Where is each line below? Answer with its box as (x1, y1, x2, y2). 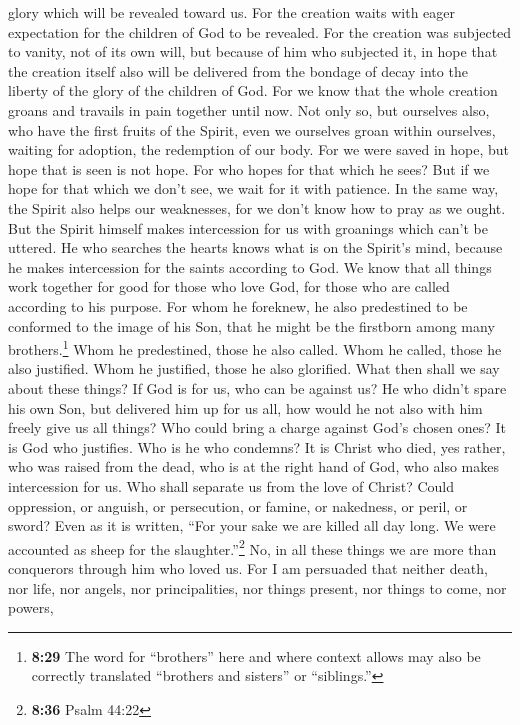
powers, (8, 597, 54, 618)
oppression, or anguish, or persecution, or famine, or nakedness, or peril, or (8, 495, 468, 516)
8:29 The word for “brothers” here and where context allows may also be (31, 645, 481, 666)
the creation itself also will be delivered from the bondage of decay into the (8, 60, 468, 81)
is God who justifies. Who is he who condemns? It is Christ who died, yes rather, (8, 436, 506, 457)
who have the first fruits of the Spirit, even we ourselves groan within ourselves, (8, 119, 496, 140)
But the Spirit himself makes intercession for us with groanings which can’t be (8, 217, 488, 238)
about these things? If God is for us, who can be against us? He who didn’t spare (8, 377, 507, 398)
